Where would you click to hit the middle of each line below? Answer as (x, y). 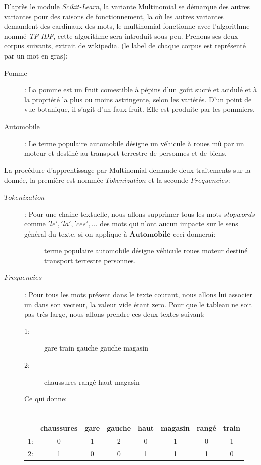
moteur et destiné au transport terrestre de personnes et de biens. (125, 153)
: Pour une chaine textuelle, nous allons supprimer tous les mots (123, 214)
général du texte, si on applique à (76, 233)
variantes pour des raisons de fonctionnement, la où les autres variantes (114, 16)
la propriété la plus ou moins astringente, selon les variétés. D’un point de (138, 99)
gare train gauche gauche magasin (97, 348)
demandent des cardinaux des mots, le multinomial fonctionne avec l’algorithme (127, 26)
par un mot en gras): (36, 55)
